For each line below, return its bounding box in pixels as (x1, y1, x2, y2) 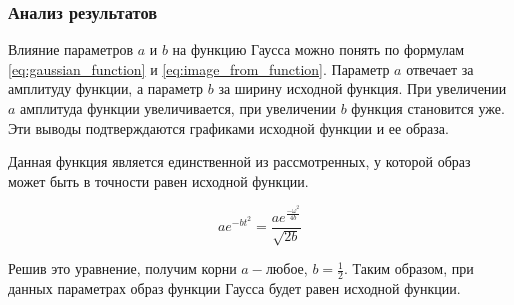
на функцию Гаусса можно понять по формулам (172, 39, 465, 60)
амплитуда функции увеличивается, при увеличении (20, 98, 337, 118)
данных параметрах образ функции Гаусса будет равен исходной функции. (8, 277, 461, 298)
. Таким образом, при (343, 258, 474, 279)
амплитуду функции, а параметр (8, 78, 204, 99)
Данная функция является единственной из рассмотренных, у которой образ (8, 151, 471, 172)
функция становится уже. (351, 98, 505, 118)
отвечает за (406, 58, 474, 79)
